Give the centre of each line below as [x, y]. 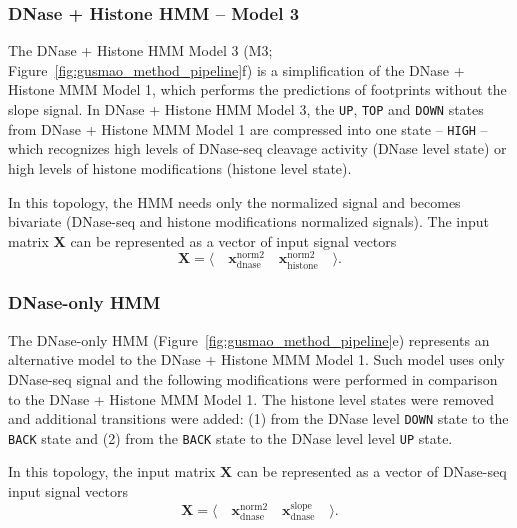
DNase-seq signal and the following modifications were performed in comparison [253, 378]
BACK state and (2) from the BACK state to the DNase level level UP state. [230, 437]
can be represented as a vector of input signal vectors [233, 240]
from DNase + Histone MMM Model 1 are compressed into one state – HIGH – [248, 128]
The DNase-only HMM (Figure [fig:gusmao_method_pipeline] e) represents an [249, 339]
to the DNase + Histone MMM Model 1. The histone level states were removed [251, 398]
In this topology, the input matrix [112, 471]
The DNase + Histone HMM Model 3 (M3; [140, 50]
